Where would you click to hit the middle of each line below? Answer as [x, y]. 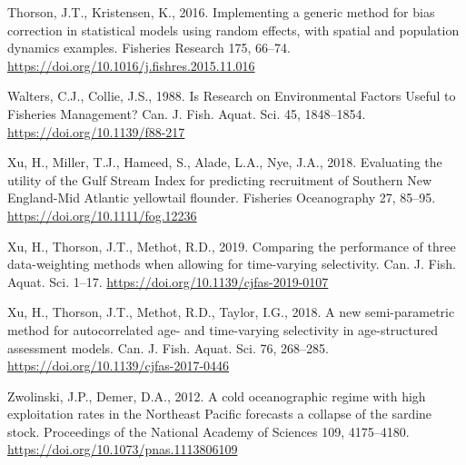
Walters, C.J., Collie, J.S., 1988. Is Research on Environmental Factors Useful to [232, 96]
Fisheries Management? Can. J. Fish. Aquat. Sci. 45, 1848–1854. [187, 113]
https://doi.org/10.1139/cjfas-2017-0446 [119, 366]
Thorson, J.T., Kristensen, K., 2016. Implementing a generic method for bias [221, 12]
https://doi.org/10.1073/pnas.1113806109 [123, 449]
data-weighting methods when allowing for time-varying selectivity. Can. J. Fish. [232, 264]
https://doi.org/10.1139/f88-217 [96, 131]
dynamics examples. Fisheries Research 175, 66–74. [149, 48]
